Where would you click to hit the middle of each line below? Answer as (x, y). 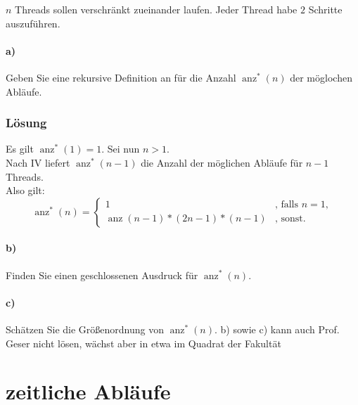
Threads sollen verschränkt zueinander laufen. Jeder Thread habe (156, 9)
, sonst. (290, 219)
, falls (286, 205)
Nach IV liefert (38, 162)
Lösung (26, 123)
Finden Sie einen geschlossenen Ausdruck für (102, 275)
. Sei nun (121, 149)
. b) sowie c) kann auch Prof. (277, 329)
